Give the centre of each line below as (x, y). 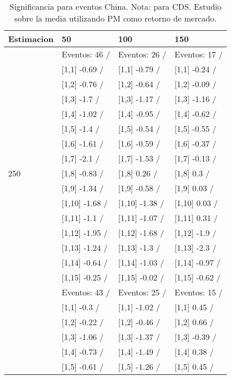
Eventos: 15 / (198, 292)
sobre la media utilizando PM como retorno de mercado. (115, 18)
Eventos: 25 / (142, 292)
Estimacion (31, 39)
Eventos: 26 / (142, 54)
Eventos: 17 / (198, 54)
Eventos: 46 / (86, 54)
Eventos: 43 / (86, 292)
